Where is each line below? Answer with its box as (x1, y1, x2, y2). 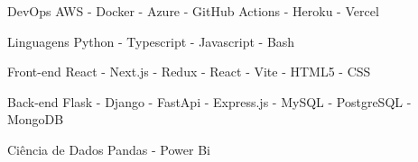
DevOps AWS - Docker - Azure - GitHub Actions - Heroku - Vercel (7, 2, 379, 20)
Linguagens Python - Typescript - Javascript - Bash (7, 31, 295, 50)
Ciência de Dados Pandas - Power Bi (7, 139, 210, 158)
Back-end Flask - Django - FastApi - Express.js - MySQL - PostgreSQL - (7, 92, 412, 111)
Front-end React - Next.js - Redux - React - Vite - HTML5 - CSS (7, 62, 371, 81)
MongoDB (7, 110, 64, 129)
